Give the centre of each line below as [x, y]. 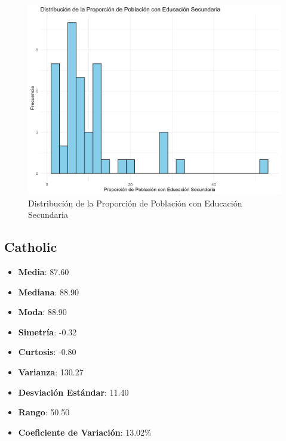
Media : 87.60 [44, 271]
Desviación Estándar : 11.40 [73, 392]
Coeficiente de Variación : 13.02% [85, 432]
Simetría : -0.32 [47, 331]
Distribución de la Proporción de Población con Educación [135, 203]
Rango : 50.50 [44, 412]
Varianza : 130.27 [51, 371]
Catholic [31, 247]
